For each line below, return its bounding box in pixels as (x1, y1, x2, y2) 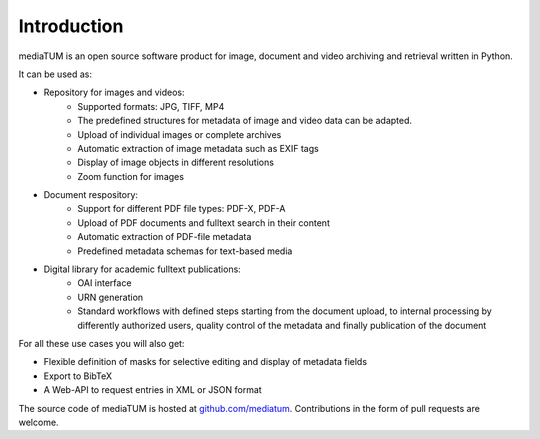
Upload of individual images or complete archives (77, 128, 282, 140)
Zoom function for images (77, 170, 185, 182)
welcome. (18, 416, 59, 428)
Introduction (18, 15, 124, 37)
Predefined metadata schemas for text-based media (77, 245, 293, 257)
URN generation (77, 291, 144, 303)
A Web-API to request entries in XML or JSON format (43, 384, 262, 396)
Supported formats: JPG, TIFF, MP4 (77, 100, 225, 112)
